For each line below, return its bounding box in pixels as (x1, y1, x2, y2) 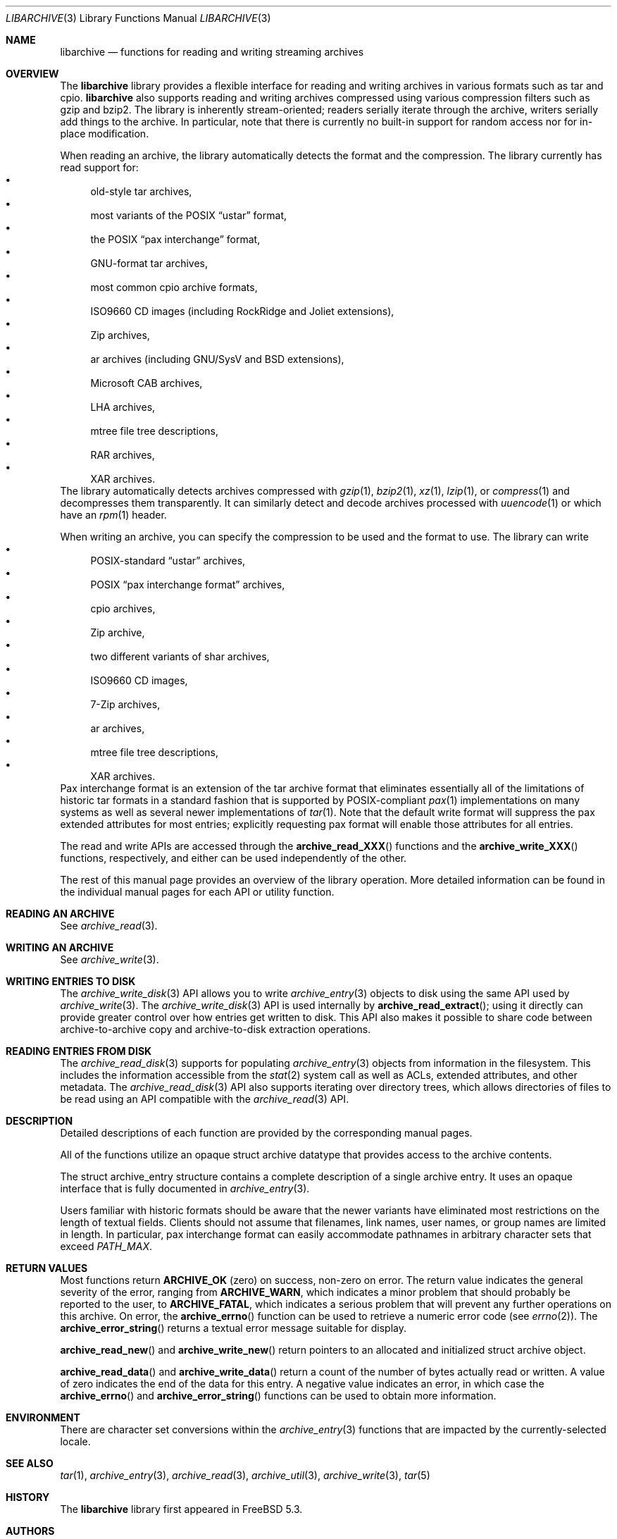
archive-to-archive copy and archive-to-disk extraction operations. (60, 1023, 371, 1035)
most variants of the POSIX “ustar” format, (90, 209, 287, 221)
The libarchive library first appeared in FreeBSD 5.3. (60, 1503, 303, 1515)
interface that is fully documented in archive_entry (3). (60, 1182, 310, 1194)
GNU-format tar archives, (90, 257, 208, 269)
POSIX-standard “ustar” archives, (90, 555, 246, 567)
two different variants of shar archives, (90, 650, 270, 662)
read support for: (60, 161, 139, 173)
